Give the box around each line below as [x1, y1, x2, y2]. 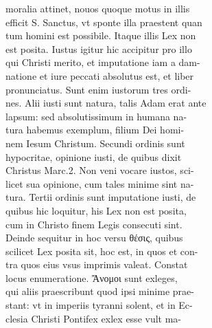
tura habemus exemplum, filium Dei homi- [5, 122, 185, 137]
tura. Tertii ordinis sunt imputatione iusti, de [5, 190, 196, 204]
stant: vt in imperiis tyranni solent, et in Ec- [5, 298, 193, 312]
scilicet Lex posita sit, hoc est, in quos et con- [5, 243, 198, 258]
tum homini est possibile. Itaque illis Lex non [5, 28, 196, 43]
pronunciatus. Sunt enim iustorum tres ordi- [5, 82, 191, 96]
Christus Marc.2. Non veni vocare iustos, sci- [5, 163, 194, 177]
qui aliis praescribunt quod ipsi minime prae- [5, 284, 194, 298]
